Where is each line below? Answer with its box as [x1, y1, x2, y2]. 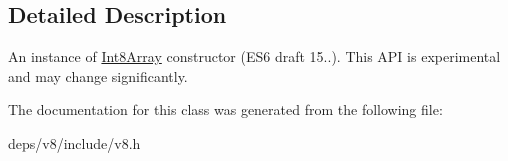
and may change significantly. [8, 65, 188, 86]
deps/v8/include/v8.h [8, 132, 141, 153]
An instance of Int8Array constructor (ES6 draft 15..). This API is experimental [8, 46, 501, 67]
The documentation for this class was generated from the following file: [8, 99, 443, 120]
